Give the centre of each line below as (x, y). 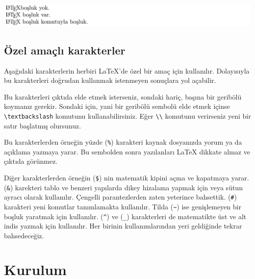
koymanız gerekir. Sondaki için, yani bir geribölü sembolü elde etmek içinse (117, 106)
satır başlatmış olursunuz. (43, 125)
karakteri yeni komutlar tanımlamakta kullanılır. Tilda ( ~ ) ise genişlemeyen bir (123, 206)
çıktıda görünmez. (31, 161)
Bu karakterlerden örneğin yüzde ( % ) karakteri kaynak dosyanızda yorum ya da (123, 142)
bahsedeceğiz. (24, 235)
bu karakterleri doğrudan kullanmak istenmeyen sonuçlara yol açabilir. (110, 80)
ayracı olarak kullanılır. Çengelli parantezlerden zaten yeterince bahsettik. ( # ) (120, 197)
